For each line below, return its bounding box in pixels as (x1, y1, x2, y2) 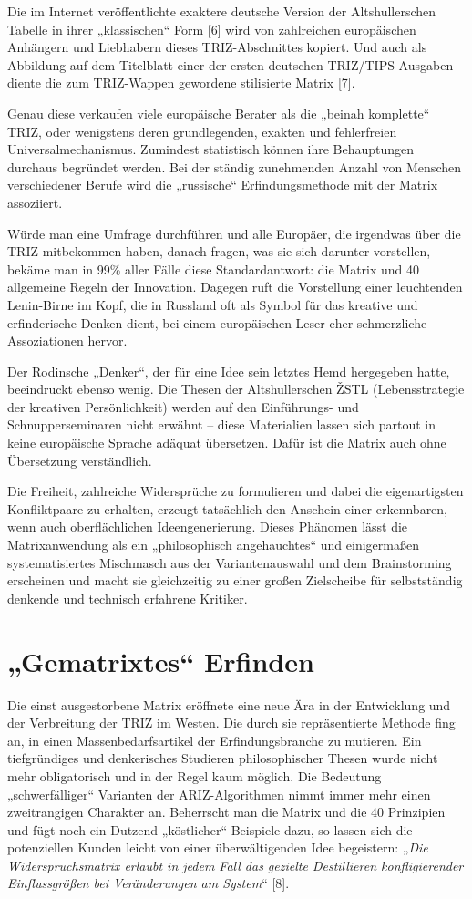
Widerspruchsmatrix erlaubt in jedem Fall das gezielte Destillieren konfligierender (7, 855, 464, 874)
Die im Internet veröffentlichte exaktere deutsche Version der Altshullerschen (7, 2, 436, 20)
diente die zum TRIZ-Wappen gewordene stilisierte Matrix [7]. (7, 73, 355, 92)
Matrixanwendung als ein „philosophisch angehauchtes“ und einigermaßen (7, 535, 419, 554)
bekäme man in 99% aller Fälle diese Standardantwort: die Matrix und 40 (7, 259, 420, 278)
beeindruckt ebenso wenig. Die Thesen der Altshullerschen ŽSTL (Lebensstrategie (7, 379, 465, 398)
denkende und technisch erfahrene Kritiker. (7, 588, 248, 607)
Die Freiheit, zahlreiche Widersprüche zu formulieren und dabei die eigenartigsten (7, 481, 464, 501)
